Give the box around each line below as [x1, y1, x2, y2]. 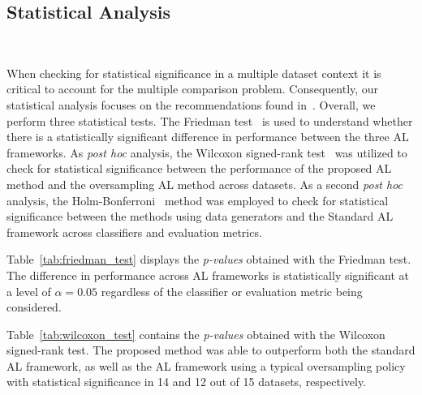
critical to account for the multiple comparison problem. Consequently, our [6, 80, 379, 97]
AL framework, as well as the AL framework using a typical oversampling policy [6, 357, 406, 374]
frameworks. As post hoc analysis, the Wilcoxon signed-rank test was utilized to [6, 144, 407, 161]
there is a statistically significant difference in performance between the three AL [6, 128, 409, 145]
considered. [6, 298, 62, 316]
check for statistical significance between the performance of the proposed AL [6, 160, 392, 177]
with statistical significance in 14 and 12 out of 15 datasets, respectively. [6, 373, 367, 390]
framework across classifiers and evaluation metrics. [6, 223, 262, 240]
